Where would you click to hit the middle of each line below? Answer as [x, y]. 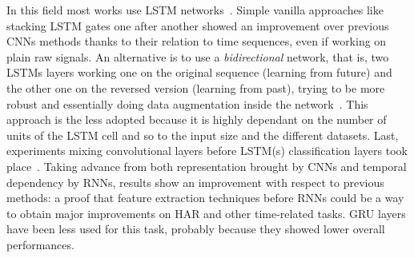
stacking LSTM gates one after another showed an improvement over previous [198, 25]
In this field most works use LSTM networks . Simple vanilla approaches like [195, 10]
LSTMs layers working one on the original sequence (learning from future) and [199, 72]
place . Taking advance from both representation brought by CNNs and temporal [207, 166]
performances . [40, 244]
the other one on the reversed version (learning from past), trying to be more [196, 87]
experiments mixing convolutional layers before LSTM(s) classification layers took [207, 151]
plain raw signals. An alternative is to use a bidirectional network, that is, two [198, 56]
